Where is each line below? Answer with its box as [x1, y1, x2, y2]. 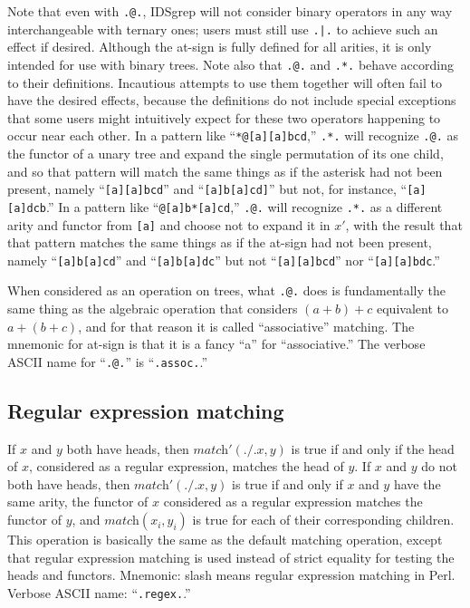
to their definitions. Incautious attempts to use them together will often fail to [7, 72, 442, 92]
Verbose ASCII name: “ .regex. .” [7, 583, 191, 602]
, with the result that [345, 215, 463, 234]
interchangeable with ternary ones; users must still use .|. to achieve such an [7, 19, 438, 38]
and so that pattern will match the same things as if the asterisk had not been [7, 161, 443, 180]
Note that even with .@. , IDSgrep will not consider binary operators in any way [7, 2, 453, 20]
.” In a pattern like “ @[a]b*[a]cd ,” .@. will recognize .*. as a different [45, 197, 443, 216]
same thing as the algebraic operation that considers [7, 299, 298, 318]
